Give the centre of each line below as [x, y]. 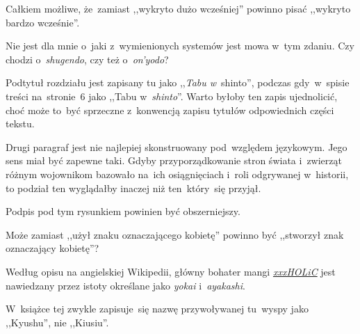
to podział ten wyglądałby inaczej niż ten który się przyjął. [133, 188]
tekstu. [20, 124]
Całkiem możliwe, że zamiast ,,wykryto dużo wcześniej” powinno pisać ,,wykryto [178, 8]
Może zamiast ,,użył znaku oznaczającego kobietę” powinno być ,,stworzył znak [175, 234]
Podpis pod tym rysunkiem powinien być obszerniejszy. [123, 211]
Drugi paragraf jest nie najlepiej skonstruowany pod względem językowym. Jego [177, 146]
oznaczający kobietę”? [52, 248]
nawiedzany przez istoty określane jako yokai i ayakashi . [125, 285]
